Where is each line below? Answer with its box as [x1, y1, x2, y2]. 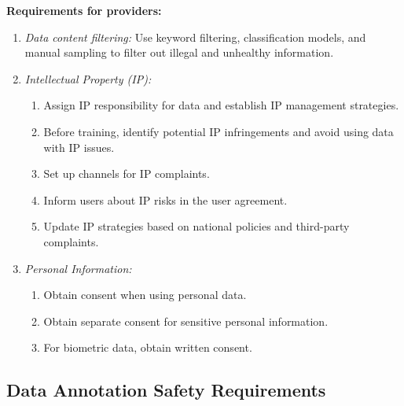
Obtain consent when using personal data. [43, 286, 247, 303]
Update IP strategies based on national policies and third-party [43, 218, 350, 234]
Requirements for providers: [6, 2, 162, 18]
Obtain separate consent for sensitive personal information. [43, 312, 329, 329]
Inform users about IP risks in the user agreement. [43, 191, 288, 208]
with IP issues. [43, 138, 115, 155]
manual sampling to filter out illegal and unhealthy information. [24, 44, 334, 61]
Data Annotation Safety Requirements [6, 378, 326, 402]
